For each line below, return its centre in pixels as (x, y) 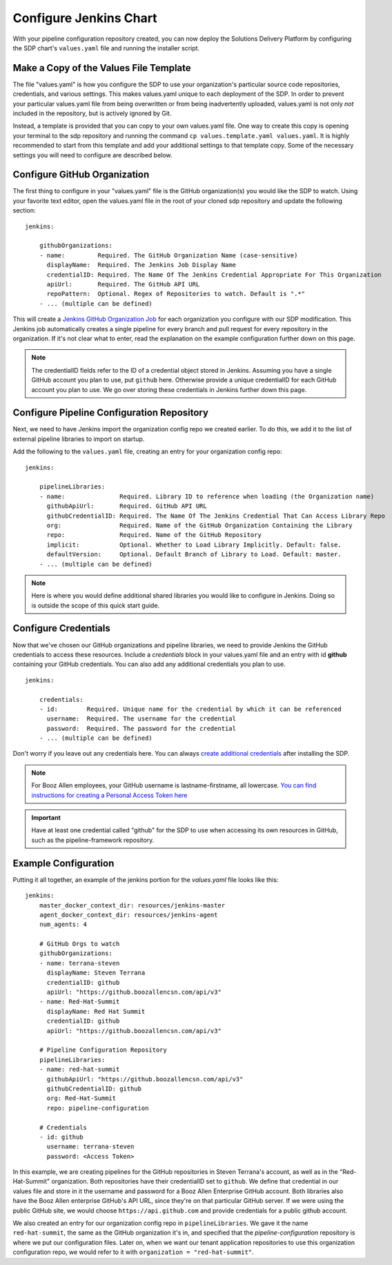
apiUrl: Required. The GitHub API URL (123, 284)
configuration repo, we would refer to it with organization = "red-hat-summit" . (134, 1252)
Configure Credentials (61, 628)
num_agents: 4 (63, 924)
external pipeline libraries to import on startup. (79, 439)
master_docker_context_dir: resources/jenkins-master (132, 905)
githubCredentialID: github (94, 1088)
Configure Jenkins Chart (85, 18)
